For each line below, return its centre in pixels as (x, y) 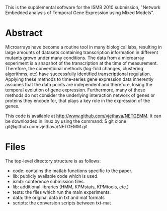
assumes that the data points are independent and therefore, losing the (79, 84)
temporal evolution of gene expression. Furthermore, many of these (75, 90)
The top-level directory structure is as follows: (53, 161)
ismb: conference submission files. (49, 181)
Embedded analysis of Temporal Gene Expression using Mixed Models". (80, 13)
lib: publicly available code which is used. (56, 176)
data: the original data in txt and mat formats (58, 197)
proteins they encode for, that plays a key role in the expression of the (78, 100)
